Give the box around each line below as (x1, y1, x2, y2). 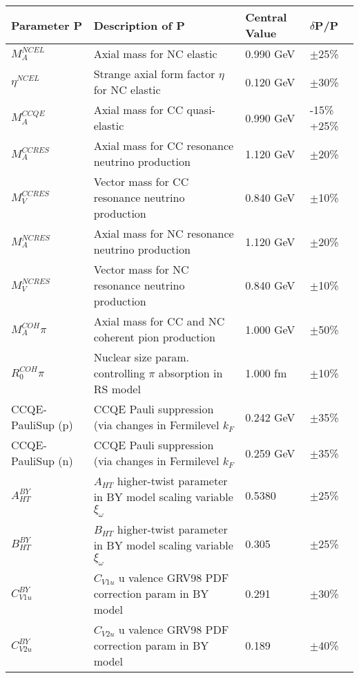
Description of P (93, 17, 185, 33)
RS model (93, 381, 141, 397)
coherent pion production (93, 329, 215, 345)
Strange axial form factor (93, 66, 215, 82)
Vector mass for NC (93, 261, 189, 277)
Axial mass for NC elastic (93, 46, 217, 62)
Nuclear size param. (93, 349, 190, 365)
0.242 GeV (245, 408, 295, 425)
